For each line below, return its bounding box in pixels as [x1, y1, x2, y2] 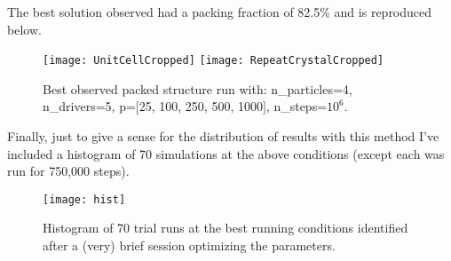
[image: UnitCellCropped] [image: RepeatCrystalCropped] [43, 54, 384, 67]
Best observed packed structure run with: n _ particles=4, [43, 79, 352, 98]
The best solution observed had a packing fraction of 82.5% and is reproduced [7, 3, 432, 20]
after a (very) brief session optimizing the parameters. [43, 236, 336, 255]
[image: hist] [43, 193, 126, 206]
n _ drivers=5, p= [43, 97, 136, 115]
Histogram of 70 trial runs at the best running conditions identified [43, 218, 408, 237]
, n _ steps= [265, 97, 328, 115]
